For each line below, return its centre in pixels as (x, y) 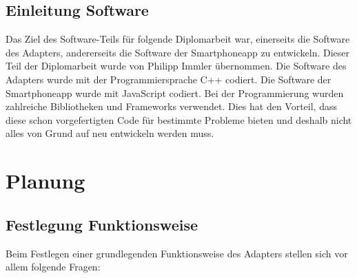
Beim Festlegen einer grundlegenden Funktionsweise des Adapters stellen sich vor (177, 253)
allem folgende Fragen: (53, 267)
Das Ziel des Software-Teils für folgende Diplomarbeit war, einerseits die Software (178, 39)
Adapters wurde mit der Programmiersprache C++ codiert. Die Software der (169, 79)
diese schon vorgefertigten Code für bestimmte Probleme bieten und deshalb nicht (179, 119)
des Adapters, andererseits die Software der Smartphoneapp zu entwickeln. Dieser (177, 52)
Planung (45, 181)
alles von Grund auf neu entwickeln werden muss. (110, 133)
